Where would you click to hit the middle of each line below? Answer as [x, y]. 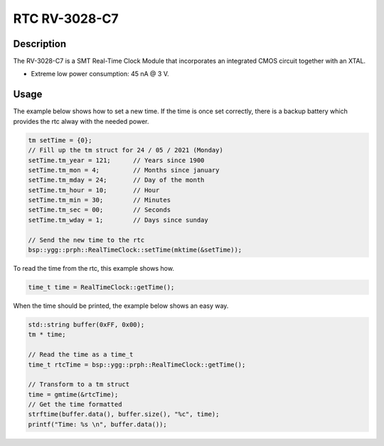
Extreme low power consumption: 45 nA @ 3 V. [100, 74]
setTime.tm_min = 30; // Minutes [99, 200]
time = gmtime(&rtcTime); [73, 394]
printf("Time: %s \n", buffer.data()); [97, 424]
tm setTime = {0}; [60, 140]
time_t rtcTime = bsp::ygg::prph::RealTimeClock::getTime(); [137, 364]
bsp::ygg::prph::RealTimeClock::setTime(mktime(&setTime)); [135, 250]
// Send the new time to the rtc [86, 240]
